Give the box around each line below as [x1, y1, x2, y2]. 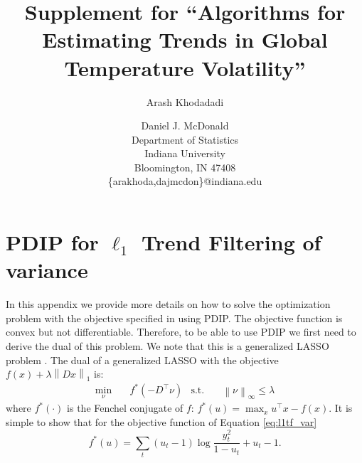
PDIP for [6, 228, 99, 257]
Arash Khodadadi [146, 94, 224, 109]
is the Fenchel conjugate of [67, 400, 183, 415]
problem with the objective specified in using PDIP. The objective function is [6, 310, 343, 325]
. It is [329, 400, 353, 415]
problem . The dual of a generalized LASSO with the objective [6, 352, 279, 367]
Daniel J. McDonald [141, 118, 229, 133]
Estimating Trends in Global [42, 25, 328, 54]
